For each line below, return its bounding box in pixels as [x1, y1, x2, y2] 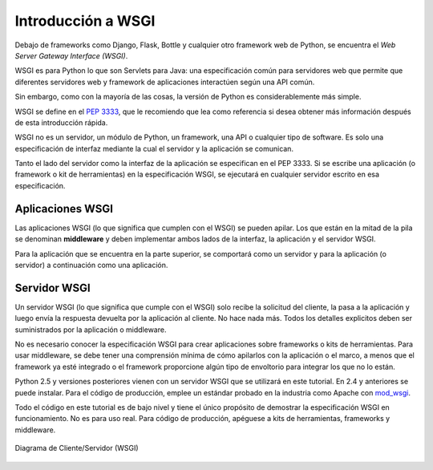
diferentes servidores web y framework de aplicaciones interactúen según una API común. [14, 77, 315, 87]
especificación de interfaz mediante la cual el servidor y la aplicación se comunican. [14, 144, 294, 153]
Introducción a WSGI [14, 12, 156, 30]
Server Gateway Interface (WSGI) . [14, 51, 128, 60]
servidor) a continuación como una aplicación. [14, 260, 168, 269]
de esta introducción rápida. [14, 117, 108, 128]
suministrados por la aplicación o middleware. [14, 325, 167, 334]
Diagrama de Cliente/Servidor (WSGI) [14, 444, 140, 453]
